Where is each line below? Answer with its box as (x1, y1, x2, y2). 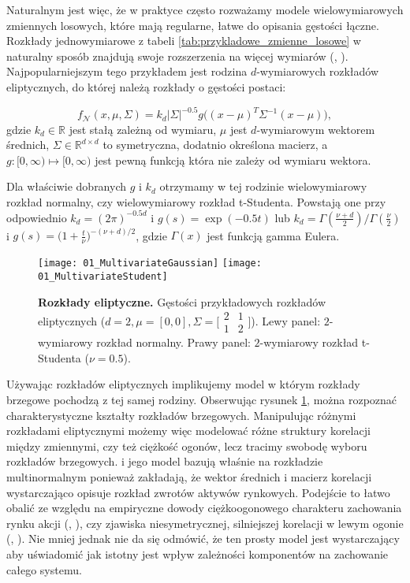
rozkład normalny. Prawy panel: (96, 334, 251, 351)
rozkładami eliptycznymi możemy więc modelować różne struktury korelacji (6, 422, 371, 439)
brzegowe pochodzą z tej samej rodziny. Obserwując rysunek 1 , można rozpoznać (6, 392, 397, 408)
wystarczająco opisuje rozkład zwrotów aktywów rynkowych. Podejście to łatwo (6, 484, 390, 500)
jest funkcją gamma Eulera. (207, 227, 340, 243)
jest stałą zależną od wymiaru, (69, 121, 217, 137)
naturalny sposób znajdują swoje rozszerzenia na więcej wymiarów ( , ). (6, 47, 348, 64)
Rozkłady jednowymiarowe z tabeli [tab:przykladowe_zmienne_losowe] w (6, 32, 361, 49)
